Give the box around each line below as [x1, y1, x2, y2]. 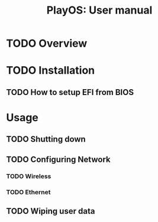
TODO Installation [6, 64, 95, 77]
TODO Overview [6, 37, 88, 50]
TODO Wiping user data [6, 206, 95, 216]
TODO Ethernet [6, 188, 51, 196]
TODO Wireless [6, 172, 51, 180]
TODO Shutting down [6, 134, 86, 145]
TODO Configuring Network [6, 154, 111, 164]
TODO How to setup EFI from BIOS [6, 87, 134, 97]
